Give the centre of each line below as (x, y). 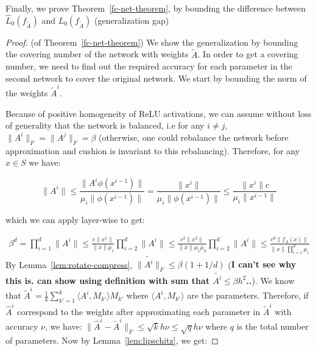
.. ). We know (270, 280)
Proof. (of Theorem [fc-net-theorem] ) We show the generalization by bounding (152, 42)
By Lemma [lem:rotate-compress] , (69, 264)
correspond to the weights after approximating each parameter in (139, 311)
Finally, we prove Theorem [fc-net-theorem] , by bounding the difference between (156, 8)
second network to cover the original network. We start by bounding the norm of (156, 78)
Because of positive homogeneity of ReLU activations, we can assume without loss (159, 113)
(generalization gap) (132, 20)
